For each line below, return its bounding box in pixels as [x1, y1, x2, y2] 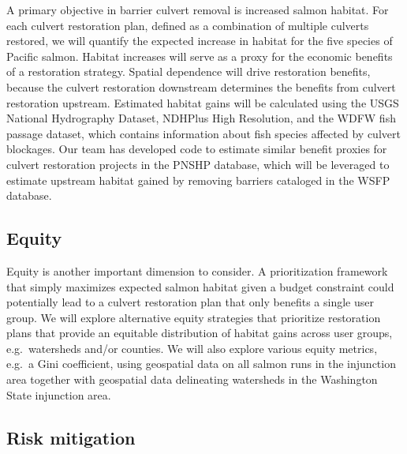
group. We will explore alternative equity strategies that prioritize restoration [6, 309, 381, 325]
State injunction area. [6, 386, 111, 403]
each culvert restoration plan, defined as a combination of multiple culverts [6, 17, 369, 33]
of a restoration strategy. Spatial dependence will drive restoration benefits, [6, 63, 371, 80]
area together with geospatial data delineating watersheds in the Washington [6, 371, 378, 388]
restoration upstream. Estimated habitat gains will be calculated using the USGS [6, 94, 399, 111]
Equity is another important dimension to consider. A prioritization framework [6, 262, 388, 279]
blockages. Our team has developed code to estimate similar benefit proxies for [6, 141, 387, 157]
